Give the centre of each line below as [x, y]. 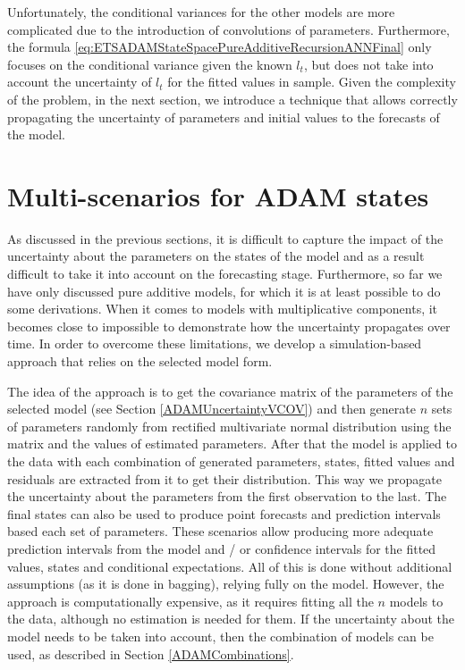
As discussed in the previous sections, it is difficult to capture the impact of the [225, 238]
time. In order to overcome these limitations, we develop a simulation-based [215, 343]
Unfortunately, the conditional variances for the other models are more [201, 12]
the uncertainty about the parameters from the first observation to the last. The [227, 496]
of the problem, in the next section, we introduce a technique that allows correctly [232, 99]
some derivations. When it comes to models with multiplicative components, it [223, 309]
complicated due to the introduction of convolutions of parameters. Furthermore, [228, 29]
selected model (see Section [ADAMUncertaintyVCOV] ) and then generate [211, 409]
